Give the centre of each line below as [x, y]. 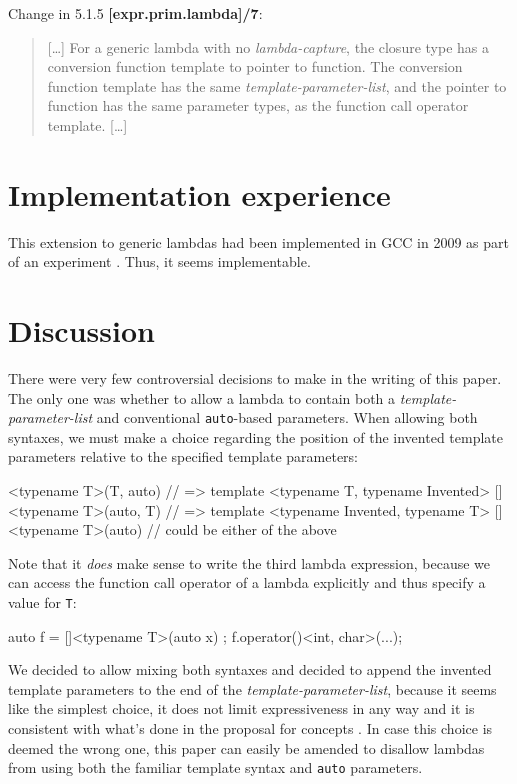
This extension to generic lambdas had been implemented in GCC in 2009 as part [258, 241]
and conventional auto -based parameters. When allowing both [287, 417]
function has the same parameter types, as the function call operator [258, 105]
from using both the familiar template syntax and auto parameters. [215, 767]
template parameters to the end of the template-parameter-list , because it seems [252, 688]
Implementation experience [199, 193]
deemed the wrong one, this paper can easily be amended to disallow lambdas [246, 747]
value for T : [42, 602]
